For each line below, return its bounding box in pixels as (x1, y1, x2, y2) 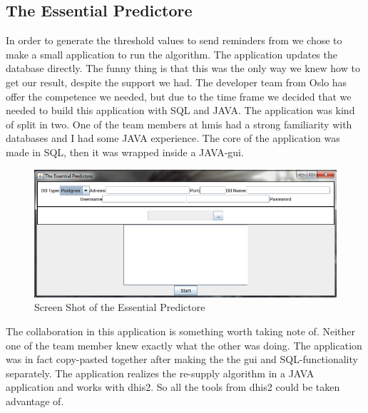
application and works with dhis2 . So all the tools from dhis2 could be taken (6, 379, 340, 394)
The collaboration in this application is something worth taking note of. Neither (6, 323, 355, 338)
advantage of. (6, 393, 64, 408)
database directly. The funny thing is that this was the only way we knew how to (6, 61, 360, 76)
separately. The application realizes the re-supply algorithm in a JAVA (6, 365, 315, 380)
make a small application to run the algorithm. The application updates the (6, 46, 337, 61)
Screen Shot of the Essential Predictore (34, 300, 205, 315)
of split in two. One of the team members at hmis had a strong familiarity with (6, 116, 352, 131)
